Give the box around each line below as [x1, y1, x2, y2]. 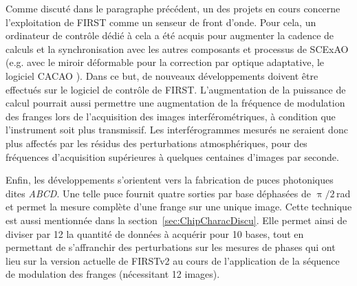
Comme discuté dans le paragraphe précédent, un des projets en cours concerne [6, 1, 340, 15]
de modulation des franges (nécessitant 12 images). [6, 267, 220, 281]
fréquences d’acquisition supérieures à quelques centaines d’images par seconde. [6, 149, 339, 164]
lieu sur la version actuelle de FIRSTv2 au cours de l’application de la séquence [6, 253, 340, 267]
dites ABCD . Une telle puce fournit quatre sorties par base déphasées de [6, 186, 311, 200]
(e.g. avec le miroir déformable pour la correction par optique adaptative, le [6, 55, 325, 69]
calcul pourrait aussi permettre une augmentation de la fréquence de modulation [6, 96, 345, 110]
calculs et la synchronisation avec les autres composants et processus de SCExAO [6, 41, 349, 56]
